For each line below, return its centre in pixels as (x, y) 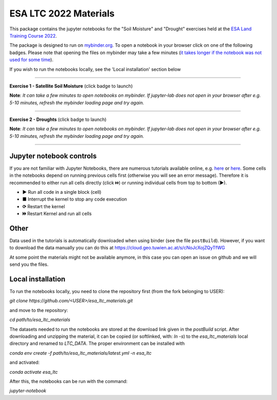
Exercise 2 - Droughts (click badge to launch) (58, 120)
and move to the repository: (39, 310)
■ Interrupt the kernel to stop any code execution (75, 199)
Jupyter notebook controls (53, 156)
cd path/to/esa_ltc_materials (40, 320)
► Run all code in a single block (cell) (62, 192)
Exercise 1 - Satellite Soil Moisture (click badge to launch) (71, 86)
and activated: (25, 362)
